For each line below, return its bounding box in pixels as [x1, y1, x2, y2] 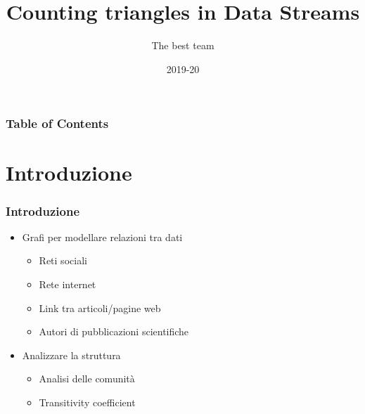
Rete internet [39, 277, 96, 292]
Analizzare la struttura [22, 347, 121, 362]
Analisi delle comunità [39, 371, 135, 386]
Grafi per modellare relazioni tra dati [22, 229, 183, 244]
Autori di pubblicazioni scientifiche [39, 324, 189, 339]
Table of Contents [6, 115, 109, 132]
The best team [151, 38, 214, 53]
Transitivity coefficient [39, 394, 136, 409]
